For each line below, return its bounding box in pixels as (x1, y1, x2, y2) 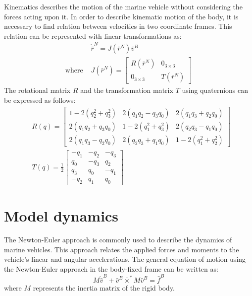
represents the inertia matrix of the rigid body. (33, 282, 175, 293)
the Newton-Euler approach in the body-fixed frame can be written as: (4, 264, 218, 274)
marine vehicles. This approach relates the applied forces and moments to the (4, 244, 239, 254)
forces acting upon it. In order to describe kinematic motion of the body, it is (4, 11, 239, 21)
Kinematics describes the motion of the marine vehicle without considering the (4, 1, 243, 11)
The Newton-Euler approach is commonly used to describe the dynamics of (4, 234, 232, 245)
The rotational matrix (4, 85, 71, 95)
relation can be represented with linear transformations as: (4, 30, 182, 41)
